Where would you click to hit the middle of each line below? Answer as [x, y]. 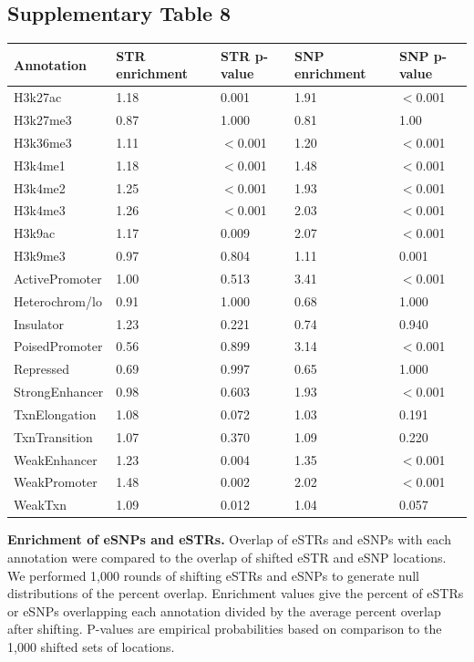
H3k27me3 [43, 119]
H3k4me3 [40, 210]
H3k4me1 [40, 165]
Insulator [39, 323]
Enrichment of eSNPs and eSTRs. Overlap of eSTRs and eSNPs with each [229, 539]
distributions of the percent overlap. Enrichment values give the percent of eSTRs [236, 593]
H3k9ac [35, 233]
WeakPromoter [56, 482]
